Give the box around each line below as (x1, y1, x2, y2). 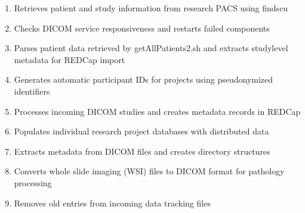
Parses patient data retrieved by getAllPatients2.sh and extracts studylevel (14, 42, 288, 54)
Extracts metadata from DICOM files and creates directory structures (14, 145, 270, 157)
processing (14, 176, 52, 189)
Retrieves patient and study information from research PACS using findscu (14, 2, 288, 14)
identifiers (14, 84, 50, 97)
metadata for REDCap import (14, 53, 125, 65)
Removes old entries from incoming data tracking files (14, 196, 211, 209)
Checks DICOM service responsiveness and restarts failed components (14, 21, 270, 34)
